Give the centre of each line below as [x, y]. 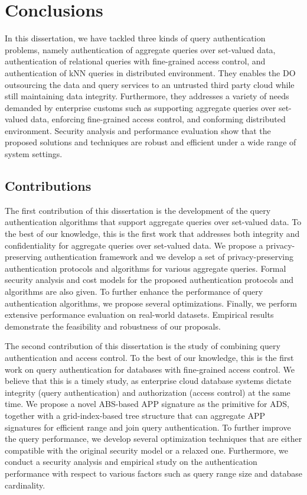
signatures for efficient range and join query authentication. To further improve [148, 427]
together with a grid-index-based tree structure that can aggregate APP [135, 415]
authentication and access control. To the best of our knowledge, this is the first [149, 357]
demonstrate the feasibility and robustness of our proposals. [113, 326]
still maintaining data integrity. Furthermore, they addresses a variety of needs [147, 96]
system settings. [34, 154]
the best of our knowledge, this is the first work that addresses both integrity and [152, 234]
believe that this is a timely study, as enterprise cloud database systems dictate [148, 381]
